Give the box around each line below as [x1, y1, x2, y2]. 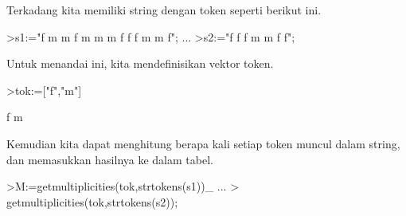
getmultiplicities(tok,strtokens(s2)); [6, 193, 178, 210]
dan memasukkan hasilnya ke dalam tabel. [6, 151, 213, 167]
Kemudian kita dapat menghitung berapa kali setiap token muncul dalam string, [6, 135, 400, 151]
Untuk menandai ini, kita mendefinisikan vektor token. [6, 55, 274, 72]
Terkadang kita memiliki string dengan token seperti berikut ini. [6, 2, 322, 18]
